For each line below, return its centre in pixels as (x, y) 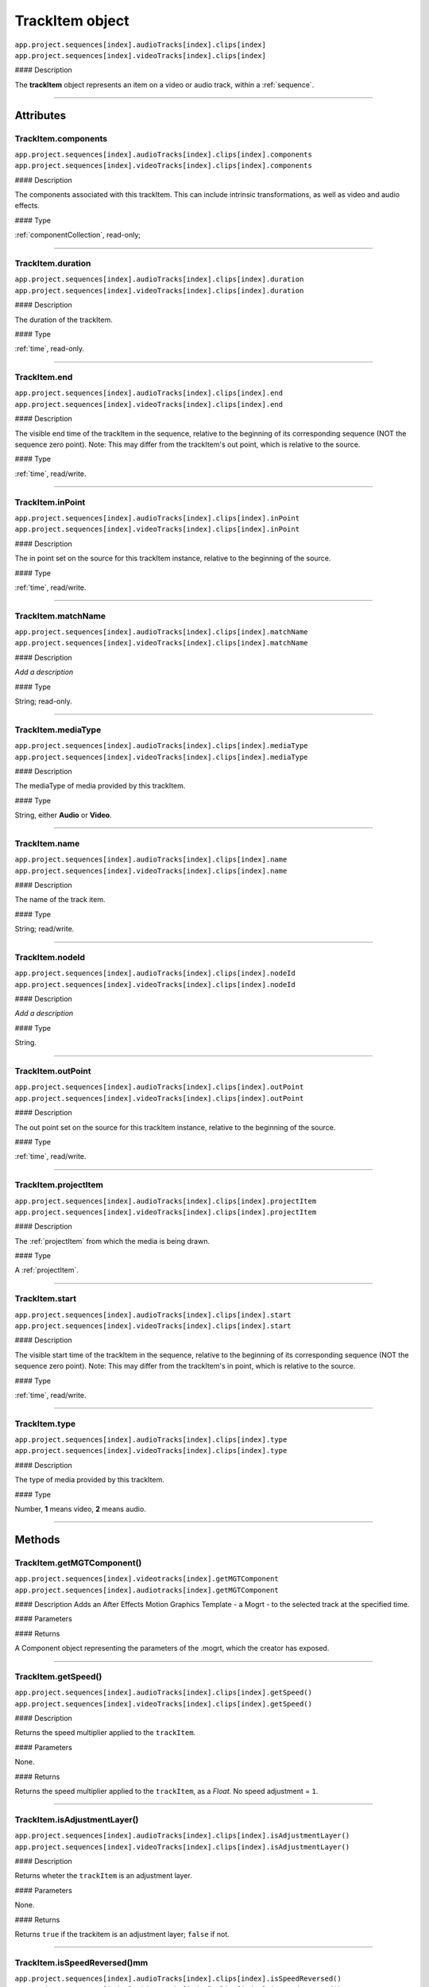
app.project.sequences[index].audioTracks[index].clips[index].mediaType (162, 746)
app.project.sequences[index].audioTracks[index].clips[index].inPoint (157, 518)
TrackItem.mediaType (58, 730)
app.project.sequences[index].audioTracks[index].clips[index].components (164, 154)
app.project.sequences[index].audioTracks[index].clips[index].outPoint (159, 1087)
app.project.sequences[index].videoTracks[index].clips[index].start (153, 1326)
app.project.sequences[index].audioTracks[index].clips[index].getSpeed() (164, 1693)
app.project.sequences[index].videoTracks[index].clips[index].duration (159, 290)
